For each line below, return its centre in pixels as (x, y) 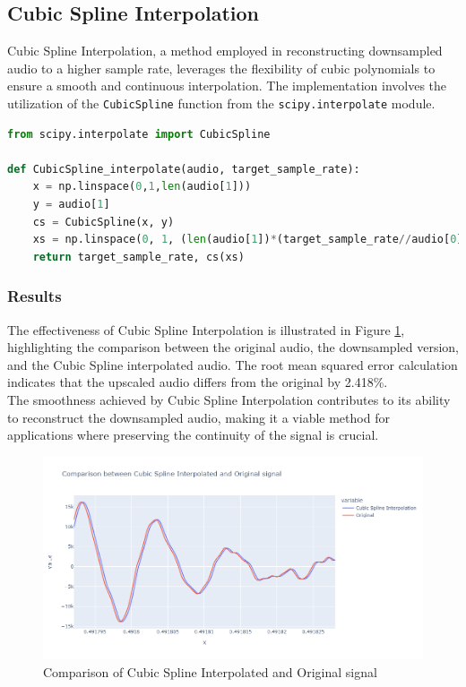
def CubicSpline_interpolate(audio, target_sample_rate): (184, 169)
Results (35, 296)
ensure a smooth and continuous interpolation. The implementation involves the (227, 86)
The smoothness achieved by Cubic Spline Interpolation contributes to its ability (229, 399)
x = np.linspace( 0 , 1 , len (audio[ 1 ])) (142, 187)
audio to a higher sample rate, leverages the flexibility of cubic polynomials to (221, 68)
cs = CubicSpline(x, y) (104, 222)
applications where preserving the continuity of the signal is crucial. (193, 435)
